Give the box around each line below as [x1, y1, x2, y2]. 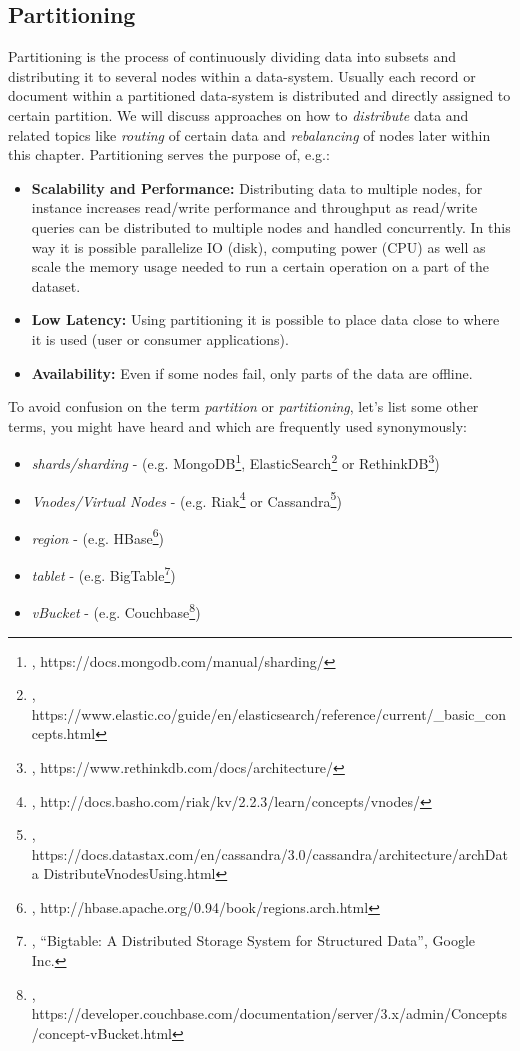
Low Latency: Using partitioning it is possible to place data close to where [31, 309, 500, 330]
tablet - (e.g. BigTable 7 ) [31, 562, 176, 585]
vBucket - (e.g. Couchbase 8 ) [31, 599, 201, 622]
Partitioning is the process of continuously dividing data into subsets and [8, 46, 457, 67]
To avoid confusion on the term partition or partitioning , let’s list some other [8, 396, 479, 417]
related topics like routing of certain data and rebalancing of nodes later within [8, 124, 491, 145]
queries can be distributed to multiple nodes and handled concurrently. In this [31, 216, 511, 237]
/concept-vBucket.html [31, 1022, 172, 1043]
